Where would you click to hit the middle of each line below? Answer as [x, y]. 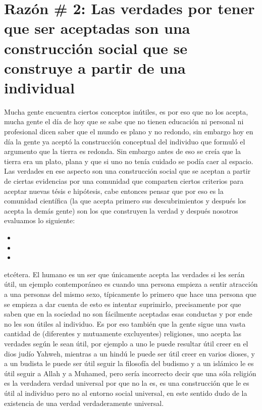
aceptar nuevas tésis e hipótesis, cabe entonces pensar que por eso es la [114, 191]
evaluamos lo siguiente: [40, 220]
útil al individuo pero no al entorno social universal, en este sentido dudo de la [126, 393]
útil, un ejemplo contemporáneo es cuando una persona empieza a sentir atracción [131, 284]
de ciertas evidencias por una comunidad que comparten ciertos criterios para [124, 181]
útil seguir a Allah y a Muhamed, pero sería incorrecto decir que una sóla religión [130, 373]
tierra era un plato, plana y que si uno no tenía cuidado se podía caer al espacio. [129, 161]
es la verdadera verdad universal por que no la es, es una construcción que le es [127, 383]
